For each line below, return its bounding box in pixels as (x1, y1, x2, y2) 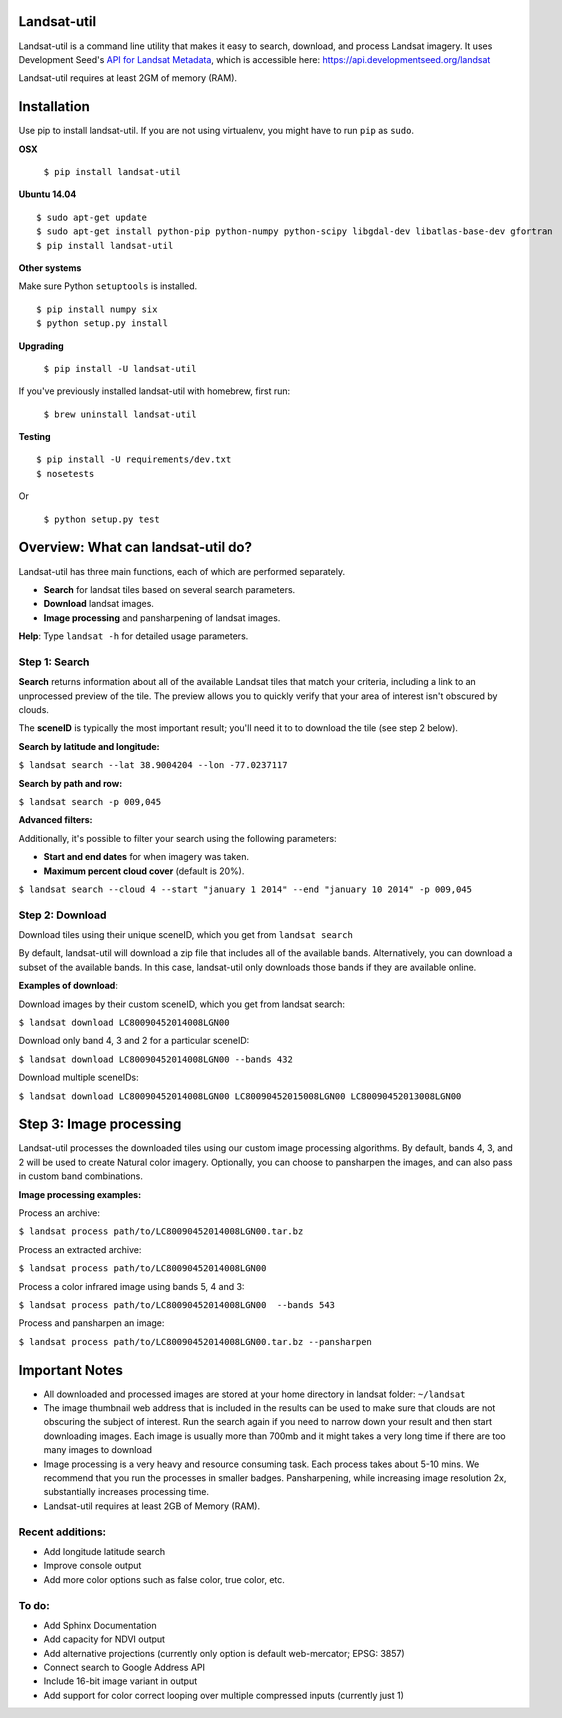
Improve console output (43, 1560, 142, 1572)
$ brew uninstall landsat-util (43, 408, 197, 420)
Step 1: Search (18, 655, 90, 669)
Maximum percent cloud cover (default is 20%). (43, 865, 245, 877)
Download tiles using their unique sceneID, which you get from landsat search (18, 929, 354, 941)
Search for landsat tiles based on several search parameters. (43, 583, 296, 595)
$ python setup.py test (43, 513, 160, 525)
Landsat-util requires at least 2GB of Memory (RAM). (43, 1500, 260, 1512)
